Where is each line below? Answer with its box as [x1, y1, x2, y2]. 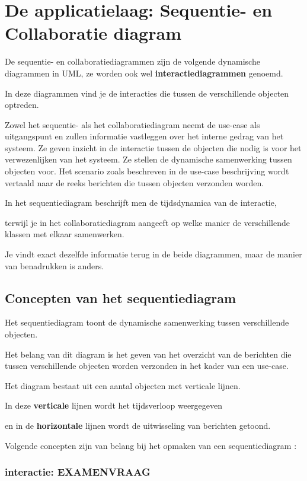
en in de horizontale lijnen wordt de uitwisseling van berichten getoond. [5, 419, 271, 431]
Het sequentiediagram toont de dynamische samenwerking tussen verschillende [5, 316, 289, 329]
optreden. [5, 98, 39, 111]
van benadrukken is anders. [5, 259, 104, 272]
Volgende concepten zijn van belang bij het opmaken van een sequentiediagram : [5, 439, 297, 451]
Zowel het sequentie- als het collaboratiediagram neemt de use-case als [5, 118, 260, 130]
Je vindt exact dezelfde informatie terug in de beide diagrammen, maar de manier [5, 248, 302, 260]
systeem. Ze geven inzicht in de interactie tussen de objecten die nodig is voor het [5, 141, 302, 154]
